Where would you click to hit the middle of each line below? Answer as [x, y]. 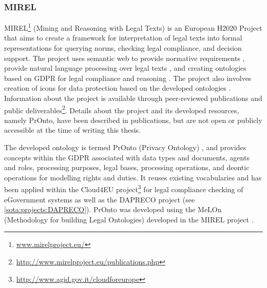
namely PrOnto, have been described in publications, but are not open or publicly [133, 120]
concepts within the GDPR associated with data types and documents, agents [127, 157]
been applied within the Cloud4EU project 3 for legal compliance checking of [124, 189]
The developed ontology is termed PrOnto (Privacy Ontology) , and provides [125, 147]
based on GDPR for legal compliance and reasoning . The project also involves [128, 78]
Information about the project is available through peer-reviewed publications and [133, 98]
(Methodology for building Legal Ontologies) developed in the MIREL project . [129, 219]
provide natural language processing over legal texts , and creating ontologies [125, 68]
